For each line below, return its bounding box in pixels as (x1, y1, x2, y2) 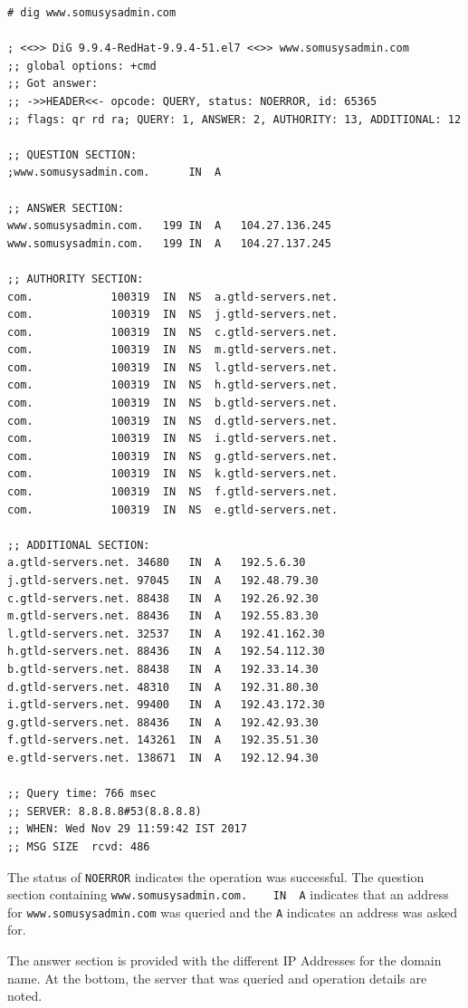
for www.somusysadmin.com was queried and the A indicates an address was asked (7, 902, 458, 921)
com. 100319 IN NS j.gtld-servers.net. (7, 308, 339, 322)
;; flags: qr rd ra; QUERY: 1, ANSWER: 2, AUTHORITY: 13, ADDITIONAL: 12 (7, 112, 462, 126)
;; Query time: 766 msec (7, 787, 157, 801)
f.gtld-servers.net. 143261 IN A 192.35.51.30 (7, 734, 319, 747)
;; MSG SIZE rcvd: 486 (7, 840, 150, 853)
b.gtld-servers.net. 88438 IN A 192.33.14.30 (7, 662, 319, 676)
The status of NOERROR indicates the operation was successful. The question (7, 867, 425, 886)
